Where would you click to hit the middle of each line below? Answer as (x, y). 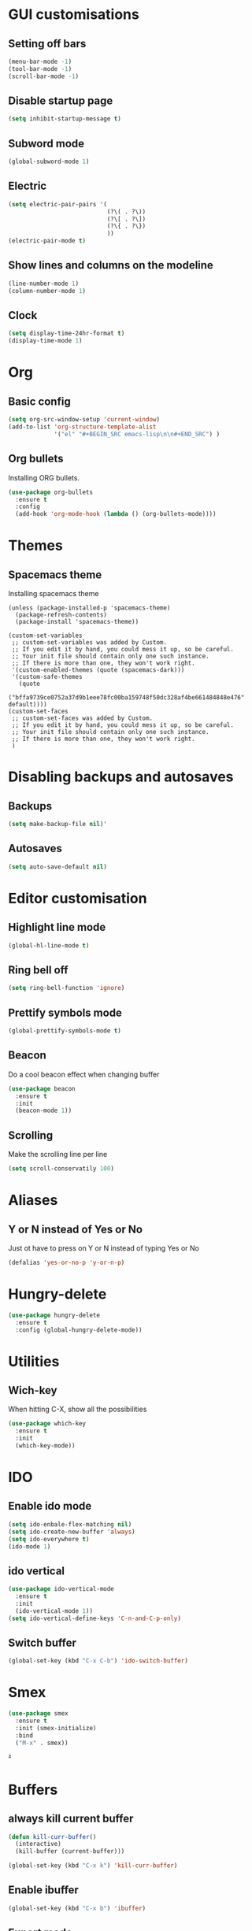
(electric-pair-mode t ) (47, 241)
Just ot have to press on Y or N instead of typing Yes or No (104, 1248)
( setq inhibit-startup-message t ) (65, 119)
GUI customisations (74, 15)
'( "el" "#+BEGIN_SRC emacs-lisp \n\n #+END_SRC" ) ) (137, 434)
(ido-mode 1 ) (30, 1546)
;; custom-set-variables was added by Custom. (89, 643)
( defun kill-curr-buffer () (52, 1836)
